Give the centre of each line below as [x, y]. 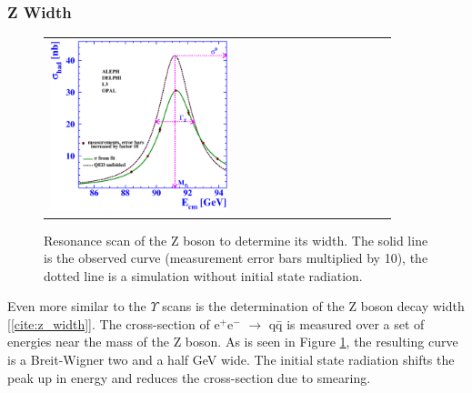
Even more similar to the [77, 306]
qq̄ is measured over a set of [346, 323]
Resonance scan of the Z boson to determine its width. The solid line [236, 240]
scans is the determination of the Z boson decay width [313, 306]
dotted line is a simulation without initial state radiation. [203, 275]
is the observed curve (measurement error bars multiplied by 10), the [236, 258]
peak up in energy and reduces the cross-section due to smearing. [189, 377]
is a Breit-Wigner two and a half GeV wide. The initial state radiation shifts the [231, 360]
